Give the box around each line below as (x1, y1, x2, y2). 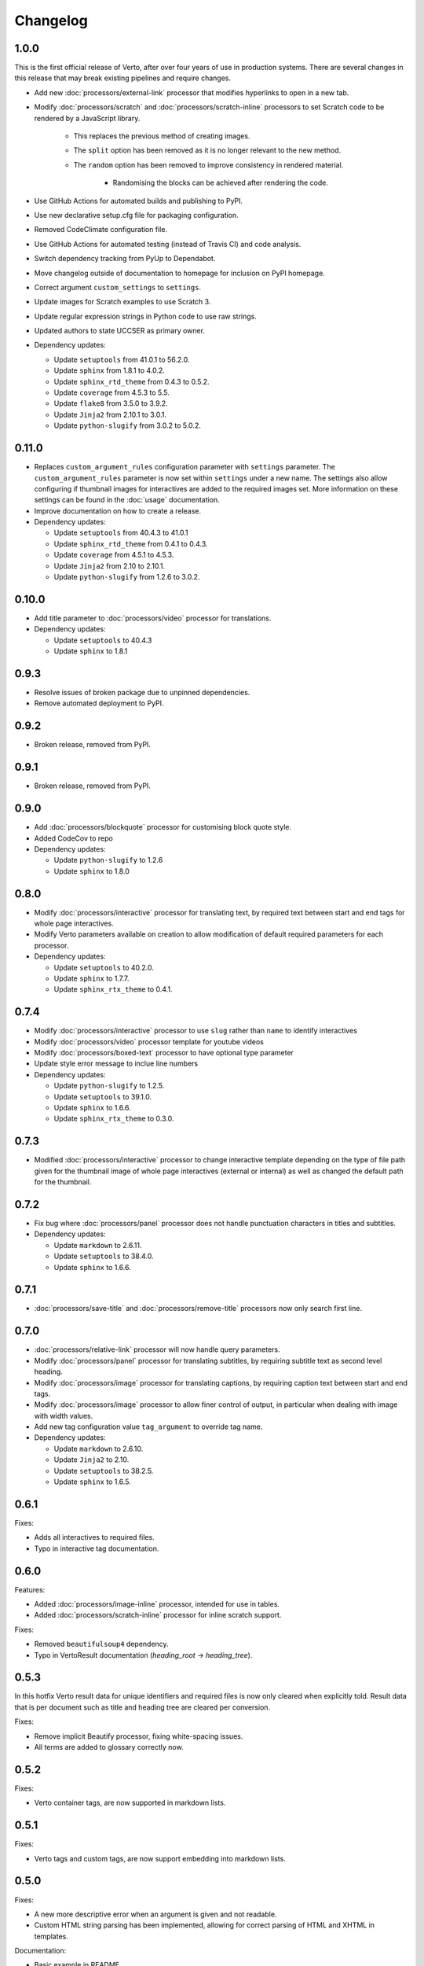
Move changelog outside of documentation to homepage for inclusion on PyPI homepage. (34, 268, 325, 278)
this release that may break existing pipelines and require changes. (14, 73, 232, 83)
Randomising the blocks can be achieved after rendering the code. (112, 178, 329, 188)
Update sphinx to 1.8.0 (53, 866, 130, 876)
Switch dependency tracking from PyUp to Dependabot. (34, 254, 216, 263)
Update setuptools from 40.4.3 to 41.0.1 (53, 528, 188, 538)
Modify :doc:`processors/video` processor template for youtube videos (34, 1036, 265, 1046)
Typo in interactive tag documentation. (34, 1544, 159, 1553)
